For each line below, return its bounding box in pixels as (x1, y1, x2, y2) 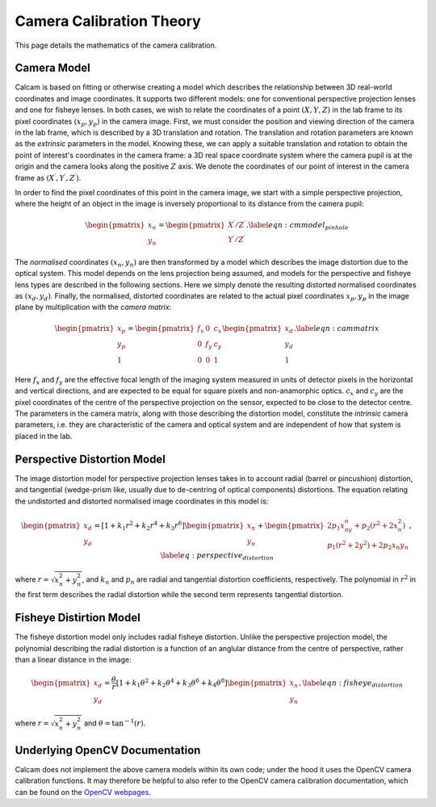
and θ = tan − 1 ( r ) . (83, 717, 146, 728)
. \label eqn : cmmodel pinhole (246, 220, 349, 232)
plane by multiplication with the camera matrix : (15, 303, 172, 312)
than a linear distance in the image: (15, 654, 132, 665)
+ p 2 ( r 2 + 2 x (354, 519, 399, 532)
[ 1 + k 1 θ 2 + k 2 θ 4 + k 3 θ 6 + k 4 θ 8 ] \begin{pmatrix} (115, 677, 287, 689)
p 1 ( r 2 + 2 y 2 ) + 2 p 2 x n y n (327, 539, 409, 552)
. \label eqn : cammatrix (293, 324, 379, 332)
